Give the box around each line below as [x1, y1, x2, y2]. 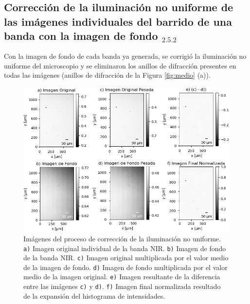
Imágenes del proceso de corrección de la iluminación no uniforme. [23, 233, 221, 243]
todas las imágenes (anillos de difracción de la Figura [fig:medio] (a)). [4, 70, 211, 80]
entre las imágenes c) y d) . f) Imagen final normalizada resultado [23, 281, 221, 291]
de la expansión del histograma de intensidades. [23, 290, 165, 301]
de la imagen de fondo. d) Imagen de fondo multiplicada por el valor [23, 262, 228, 272]
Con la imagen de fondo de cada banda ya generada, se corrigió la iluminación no [4, 51, 247, 61]
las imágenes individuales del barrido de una [4, 14, 232, 29]
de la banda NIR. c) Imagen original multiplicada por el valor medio [23, 253, 229, 263]
